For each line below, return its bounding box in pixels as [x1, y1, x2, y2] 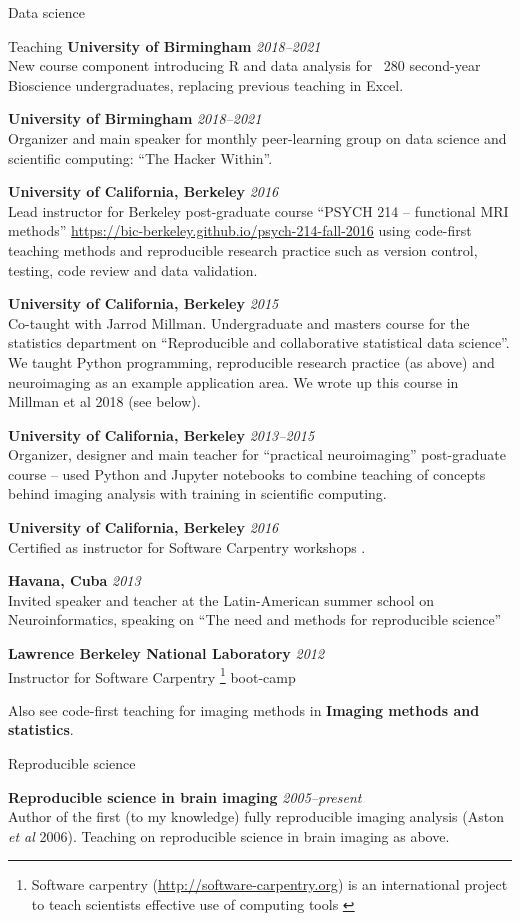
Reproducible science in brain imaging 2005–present [8, 786, 362, 807]
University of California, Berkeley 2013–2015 [8, 424, 315, 445]
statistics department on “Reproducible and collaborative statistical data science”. [8, 332, 510, 353]
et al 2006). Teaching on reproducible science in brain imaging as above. [8, 825, 450, 846]
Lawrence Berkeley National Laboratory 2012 [8, 643, 325, 664]
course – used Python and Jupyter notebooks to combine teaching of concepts [8, 463, 486, 484]
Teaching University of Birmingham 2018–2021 [8, 35, 321, 56]
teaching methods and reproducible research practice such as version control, [8, 239, 478, 260]
